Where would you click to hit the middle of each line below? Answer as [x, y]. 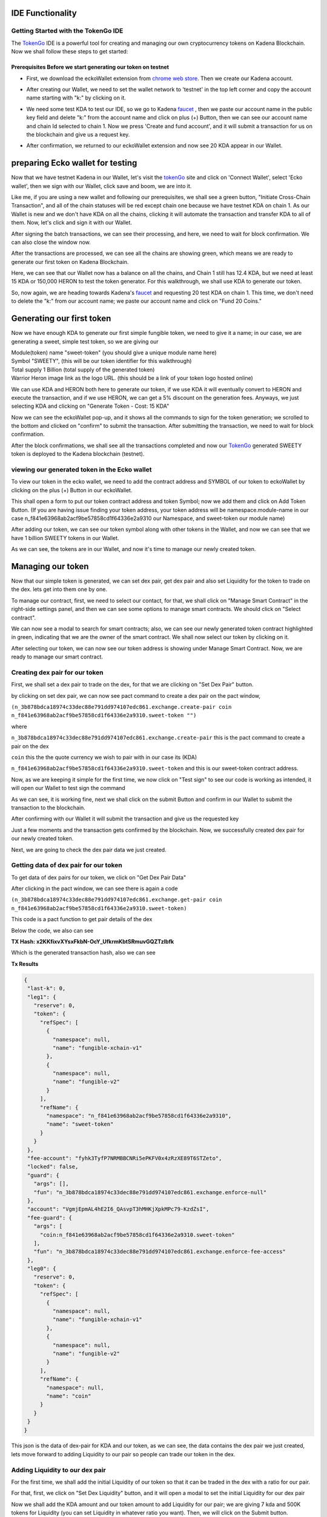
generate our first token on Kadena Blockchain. [70, 262]
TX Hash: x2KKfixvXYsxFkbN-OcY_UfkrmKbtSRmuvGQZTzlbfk [93, 942]
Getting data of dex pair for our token [67, 865]
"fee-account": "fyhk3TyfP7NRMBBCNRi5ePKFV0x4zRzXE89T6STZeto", [125, 1158]
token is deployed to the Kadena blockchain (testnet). [78, 454]
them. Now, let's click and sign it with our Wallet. [72, 223]
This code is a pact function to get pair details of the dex [82, 919]
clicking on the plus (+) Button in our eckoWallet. [72, 490]
